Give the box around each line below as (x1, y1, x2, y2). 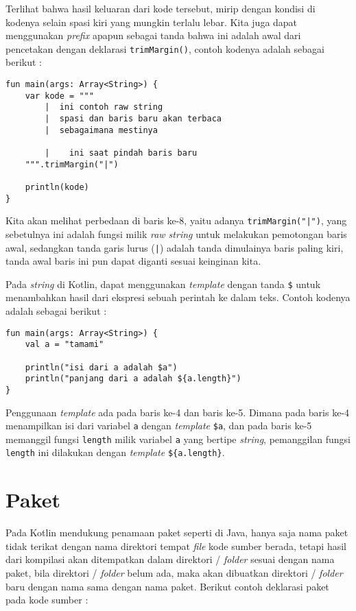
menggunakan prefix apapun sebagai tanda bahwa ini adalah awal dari (5, 28, 301, 43)
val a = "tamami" (25, 339, 104, 350)
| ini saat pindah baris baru (45, 147, 198, 158)
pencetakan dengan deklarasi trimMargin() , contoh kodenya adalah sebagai (5, 41, 324, 56)
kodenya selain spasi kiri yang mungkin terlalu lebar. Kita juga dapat (5, 14, 298, 29)
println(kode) (25, 182, 89, 192)
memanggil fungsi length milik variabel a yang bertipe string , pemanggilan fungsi (5, 431, 351, 446)
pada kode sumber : (5, 592, 88, 607)
